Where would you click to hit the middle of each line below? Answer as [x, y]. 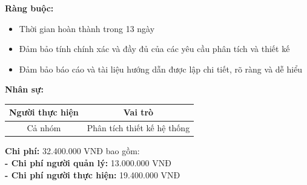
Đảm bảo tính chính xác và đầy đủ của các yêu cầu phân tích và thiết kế [154, 49]
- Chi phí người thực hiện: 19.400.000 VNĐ [93, 174]
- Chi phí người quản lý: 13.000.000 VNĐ [88, 163]
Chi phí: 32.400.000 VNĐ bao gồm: [72, 151]
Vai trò [138, 112]
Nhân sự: [24, 89]
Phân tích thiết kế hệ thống [138, 128]
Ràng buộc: [29, 8]
